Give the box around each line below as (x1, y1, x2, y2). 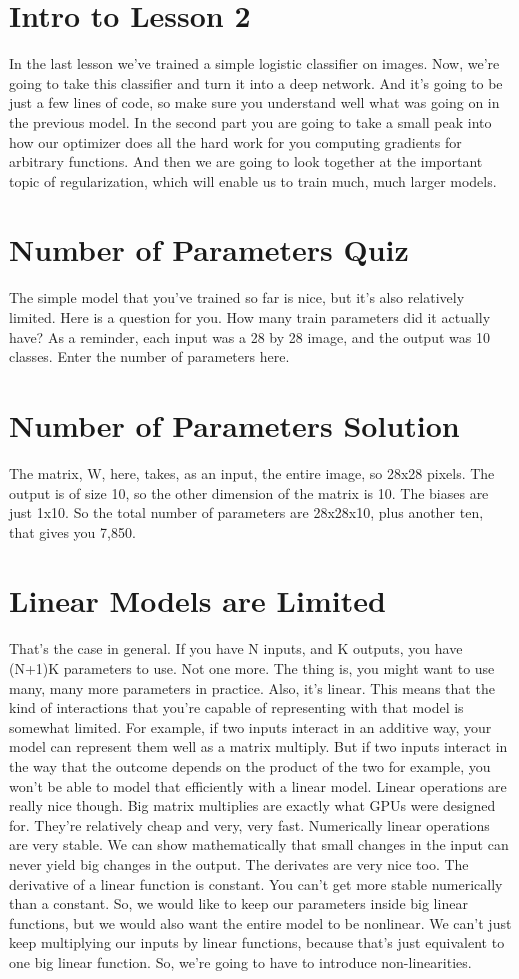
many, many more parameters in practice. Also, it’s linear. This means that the (9, 677, 495, 698)
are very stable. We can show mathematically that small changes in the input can (9, 834, 509, 855)
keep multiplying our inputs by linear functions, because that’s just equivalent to (9, 932, 505, 953)
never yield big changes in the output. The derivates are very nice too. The (9, 853, 469, 874)
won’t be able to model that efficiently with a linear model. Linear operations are (9, 775, 507, 796)
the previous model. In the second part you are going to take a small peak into (9, 111, 492, 132)
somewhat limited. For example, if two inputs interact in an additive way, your (9, 716, 492, 737)
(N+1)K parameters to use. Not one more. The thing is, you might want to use (9, 658, 495, 678)
